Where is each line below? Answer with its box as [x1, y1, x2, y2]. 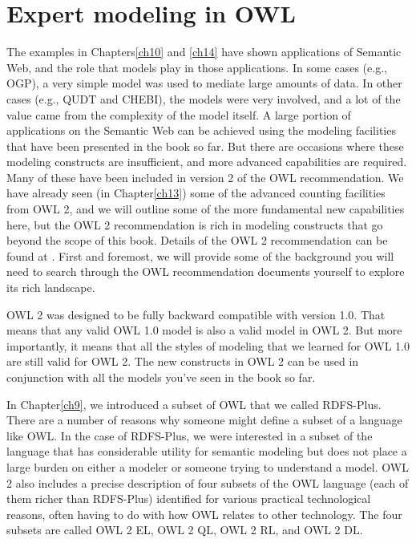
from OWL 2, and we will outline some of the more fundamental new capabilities [6, 201, 405, 217]
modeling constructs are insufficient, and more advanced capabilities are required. [6, 153, 407, 170]
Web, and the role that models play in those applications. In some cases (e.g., [6, 59, 387, 75]
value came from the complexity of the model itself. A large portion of [6, 106, 351, 123]
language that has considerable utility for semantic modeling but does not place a [6, 443, 407, 460]
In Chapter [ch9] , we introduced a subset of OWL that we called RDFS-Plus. [6, 395, 382, 412]
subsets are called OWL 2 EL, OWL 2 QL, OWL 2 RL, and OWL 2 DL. [6, 521, 363, 538]
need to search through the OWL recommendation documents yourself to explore [6, 263, 405, 280]
